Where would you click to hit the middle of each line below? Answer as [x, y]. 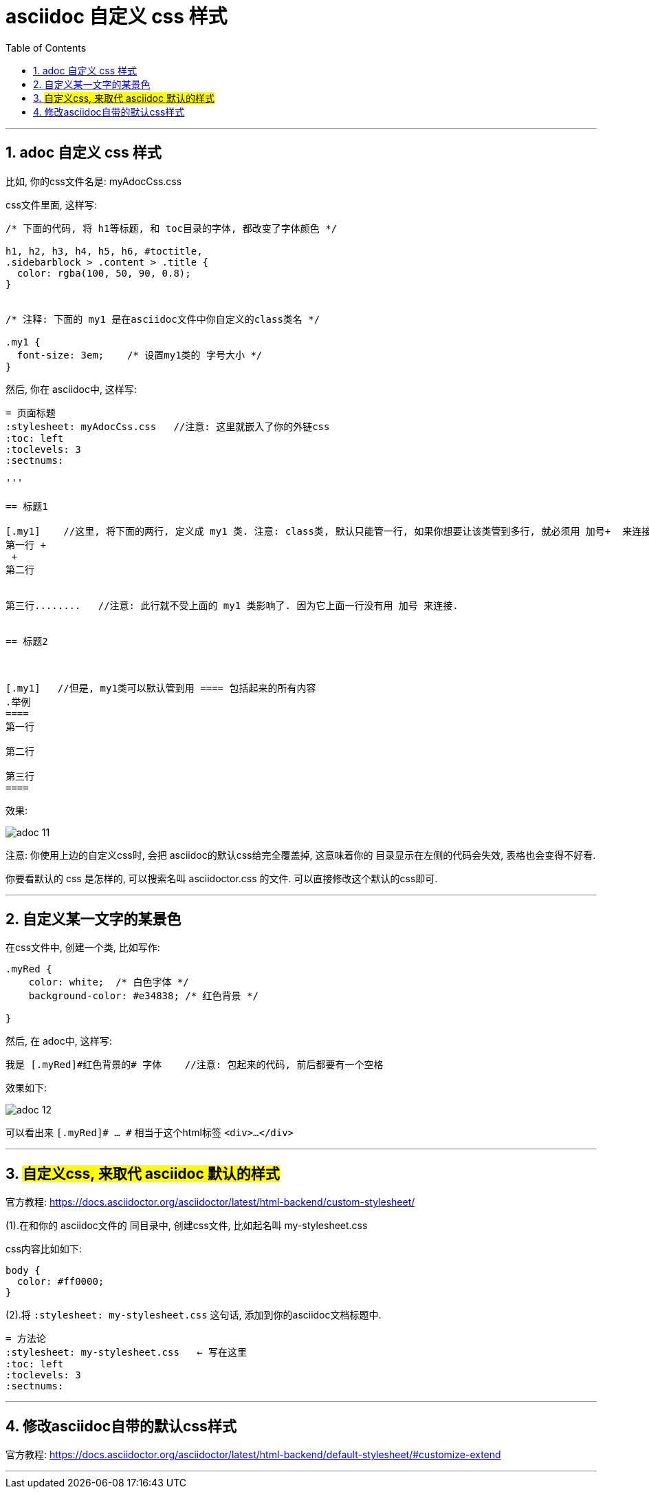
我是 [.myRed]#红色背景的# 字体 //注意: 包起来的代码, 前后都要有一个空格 [195, 1065]
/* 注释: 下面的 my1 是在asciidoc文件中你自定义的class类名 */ [163, 319]
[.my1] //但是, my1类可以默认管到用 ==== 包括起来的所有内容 [161, 688]
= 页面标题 [31, 413]
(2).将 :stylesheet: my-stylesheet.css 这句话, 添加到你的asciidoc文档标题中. [194, 1315]
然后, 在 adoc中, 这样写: [59, 1041]
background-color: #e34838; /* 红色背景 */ [143, 996]
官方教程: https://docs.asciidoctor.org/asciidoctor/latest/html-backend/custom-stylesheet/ [210, 1202]
